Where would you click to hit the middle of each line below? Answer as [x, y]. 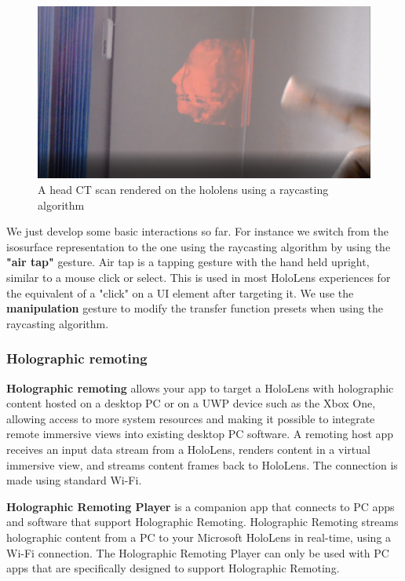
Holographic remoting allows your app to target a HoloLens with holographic [200, 387]
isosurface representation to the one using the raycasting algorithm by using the [199, 246]
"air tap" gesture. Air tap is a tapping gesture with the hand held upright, [188, 262]
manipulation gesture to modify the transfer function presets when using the [195, 308]
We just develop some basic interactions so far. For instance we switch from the [197, 231]
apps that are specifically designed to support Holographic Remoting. [173, 568]
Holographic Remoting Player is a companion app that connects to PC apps [201, 506]
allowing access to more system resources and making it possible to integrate [191, 418]
